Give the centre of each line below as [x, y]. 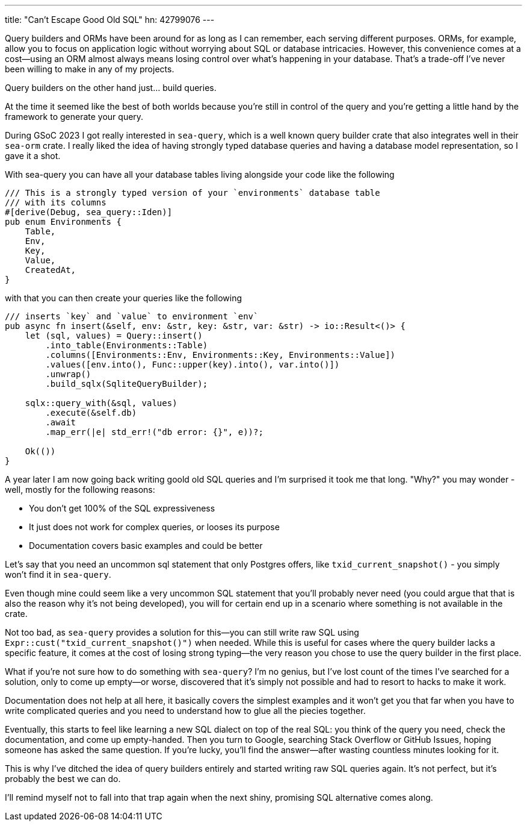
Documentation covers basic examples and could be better [146, 546]
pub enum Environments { [63, 222]
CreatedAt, [51, 270]
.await [61, 422]
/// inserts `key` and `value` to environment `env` [132, 316]
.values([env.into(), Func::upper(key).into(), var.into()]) [193, 365]
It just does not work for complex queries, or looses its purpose [154, 527]
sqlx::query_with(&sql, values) [101, 403]
